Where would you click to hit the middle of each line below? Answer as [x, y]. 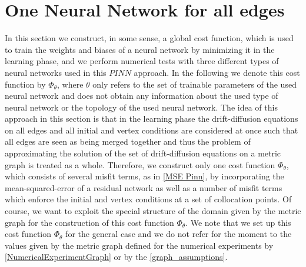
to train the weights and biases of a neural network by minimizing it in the [140, 49]
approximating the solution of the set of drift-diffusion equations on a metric [143, 153]
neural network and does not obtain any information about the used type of [142, 96]
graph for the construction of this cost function [89, 222]
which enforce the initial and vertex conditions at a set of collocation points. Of [148, 199]
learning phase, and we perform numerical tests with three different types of [142, 61]
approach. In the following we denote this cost [217, 72]
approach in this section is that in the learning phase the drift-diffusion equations [152, 119]
